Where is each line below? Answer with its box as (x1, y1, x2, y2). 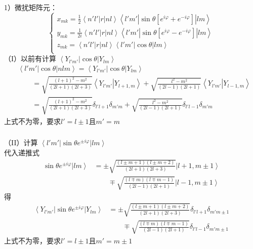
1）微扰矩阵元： (4, 2, 57, 12)
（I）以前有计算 (4, 53, 57, 64)
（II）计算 (4, 137, 38, 148)
